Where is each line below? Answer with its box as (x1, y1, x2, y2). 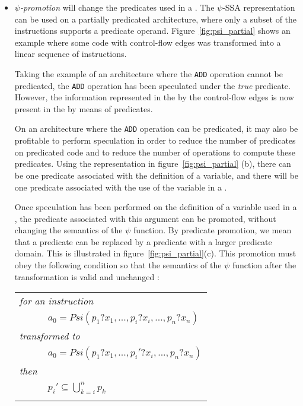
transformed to (19, 329, 80, 343)
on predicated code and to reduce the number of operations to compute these (14, 145, 295, 158)
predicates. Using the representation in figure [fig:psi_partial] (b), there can (14, 157, 291, 170)
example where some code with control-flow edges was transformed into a (14, 36, 281, 48)
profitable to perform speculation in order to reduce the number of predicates (14, 134, 296, 147)
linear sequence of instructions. (14, 47, 127, 60)
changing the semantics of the (14, 224, 123, 236)
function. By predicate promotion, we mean (133, 224, 292, 236)
